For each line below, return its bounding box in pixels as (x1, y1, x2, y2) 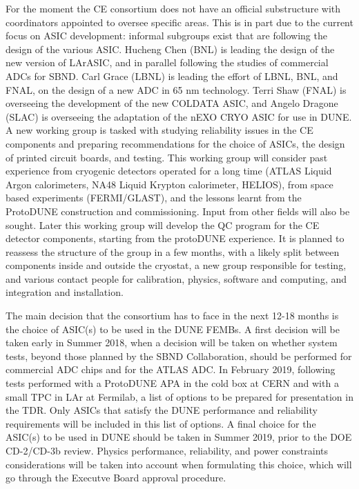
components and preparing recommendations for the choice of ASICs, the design (6, 136, 345, 150)
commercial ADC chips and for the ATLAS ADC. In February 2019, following (6, 362, 336, 377)
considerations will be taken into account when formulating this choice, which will (6, 457, 352, 471)
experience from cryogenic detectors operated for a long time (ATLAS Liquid (6, 163, 332, 178)
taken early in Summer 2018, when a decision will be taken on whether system (6, 335, 338, 350)
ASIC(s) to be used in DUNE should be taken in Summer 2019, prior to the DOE (6, 430, 352, 444)
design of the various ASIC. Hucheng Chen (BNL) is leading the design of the (6, 41, 335, 56)
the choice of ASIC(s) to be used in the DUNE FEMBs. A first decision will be (6, 321, 340, 336)
